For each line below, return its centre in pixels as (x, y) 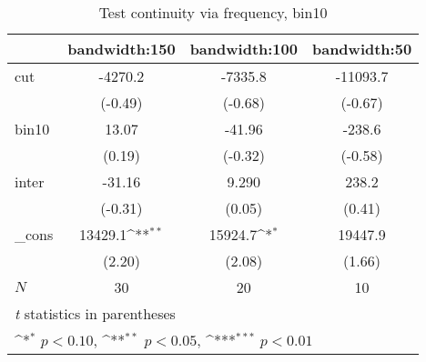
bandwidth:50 (362, 49)
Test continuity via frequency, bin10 (213, 12)
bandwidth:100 (243, 49)
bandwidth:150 (122, 49)
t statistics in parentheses (95, 313)
